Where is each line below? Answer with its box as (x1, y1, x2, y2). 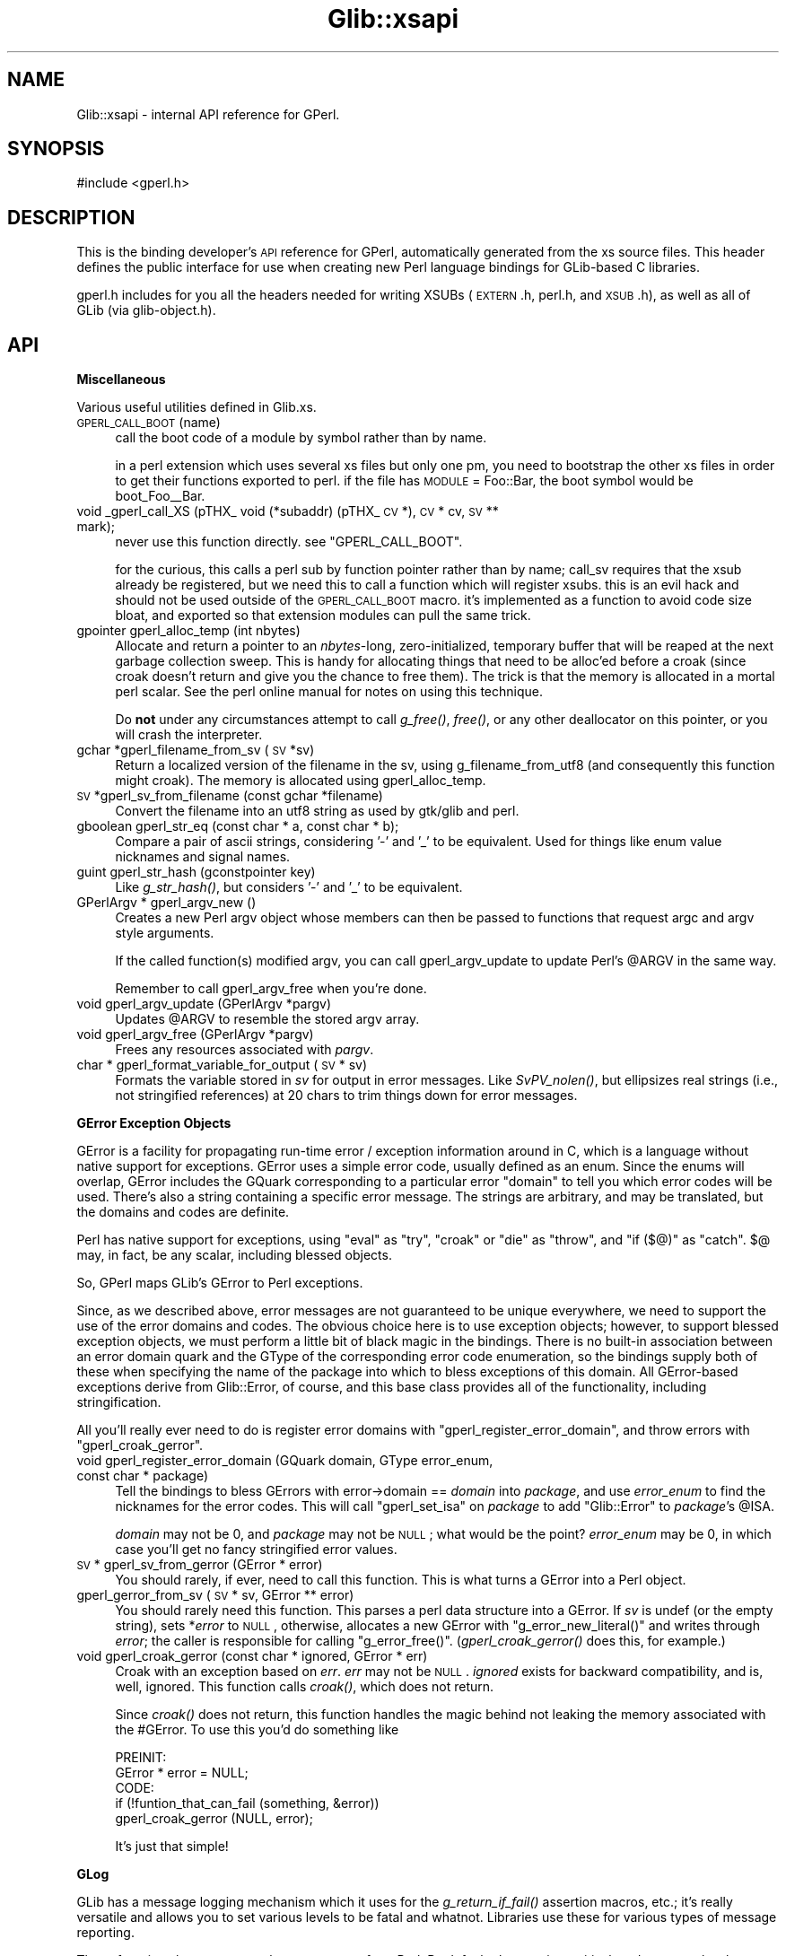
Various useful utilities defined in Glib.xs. (76, 399, 317, 415)
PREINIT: (115, 1750, 167, 1766)
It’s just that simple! (115, 1838, 229, 1855)
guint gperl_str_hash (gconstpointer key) (76, 864, 316, 880)
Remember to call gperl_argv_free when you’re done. (115, 981, 427, 997)
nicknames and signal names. (115, 849, 291, 865)
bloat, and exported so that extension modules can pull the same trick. (115, 607, 531, 624)
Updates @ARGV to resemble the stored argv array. (115, 1011, 420, 1027)
